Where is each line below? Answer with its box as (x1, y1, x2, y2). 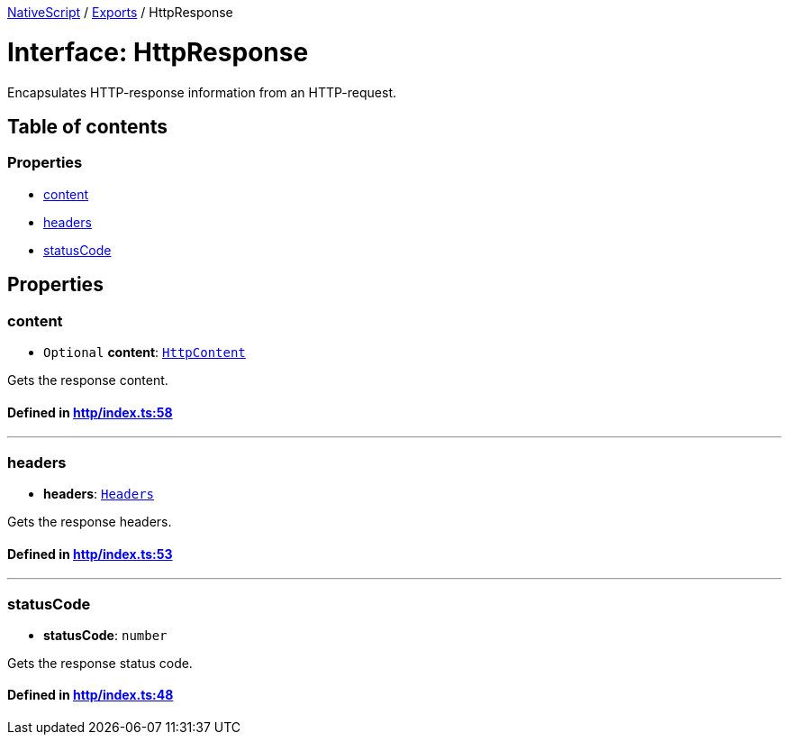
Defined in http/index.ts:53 (7, 545, 173, 562)
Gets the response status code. (7, 655, 193, 671)
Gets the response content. (7, 371, 168, 388)
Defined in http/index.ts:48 (7, 687, 174, 703)
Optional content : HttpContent (43, 344, 246, 360)
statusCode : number (43, 627, 168, 643)
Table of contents (7, 115, 168, 138)
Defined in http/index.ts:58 (7, 404, 173, 420)
